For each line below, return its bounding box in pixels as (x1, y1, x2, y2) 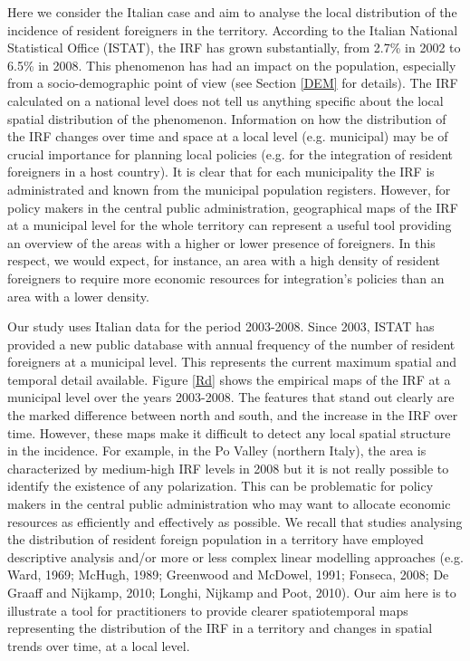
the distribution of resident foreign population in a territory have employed (7, 530, 424, 549)
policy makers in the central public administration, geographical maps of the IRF (7, 197, 458, 216)
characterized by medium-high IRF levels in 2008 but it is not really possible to (7, 458, 449, 477)
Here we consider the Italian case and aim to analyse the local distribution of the (7, 3, 457, 21)
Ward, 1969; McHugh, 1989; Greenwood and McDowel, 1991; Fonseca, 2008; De (7, 565, 449, 584)
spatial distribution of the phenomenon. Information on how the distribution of (7, 109, 446, 128)
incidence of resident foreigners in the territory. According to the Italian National (7, 20, 458, 39)
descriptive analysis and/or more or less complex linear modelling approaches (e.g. (7, 547, 464, 566)
